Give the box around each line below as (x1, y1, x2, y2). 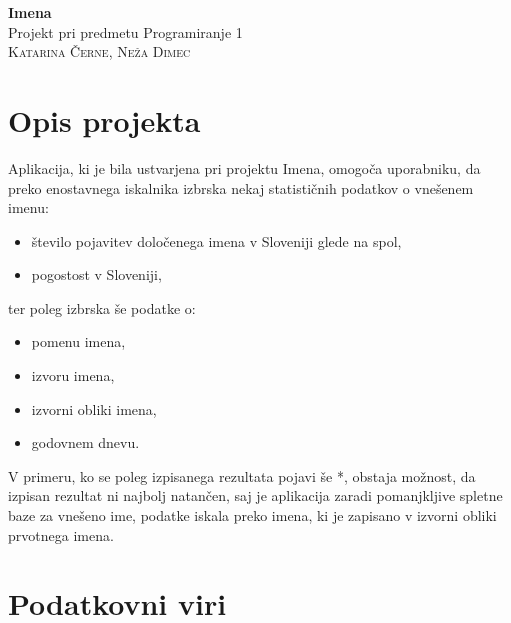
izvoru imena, (31, 365, 115, 386)
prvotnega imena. (8, 524, 114, 545)
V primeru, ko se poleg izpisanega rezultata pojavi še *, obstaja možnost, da (8, 465, 476, 486)
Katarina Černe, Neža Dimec (8, 41, 191, 62)
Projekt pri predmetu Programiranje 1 (8, 21, 243, 42)
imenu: (8, 197, 49, 218)
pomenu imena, (31, 331, 126, 352)
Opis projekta (8, 99, 201, 140)
